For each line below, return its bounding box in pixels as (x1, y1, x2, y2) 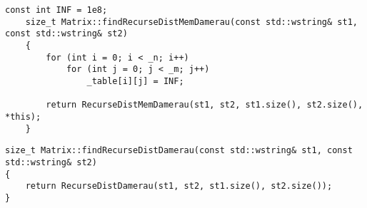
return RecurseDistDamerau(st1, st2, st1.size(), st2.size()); (25, 181, 333, 192)
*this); (5, 111, 41, 122)
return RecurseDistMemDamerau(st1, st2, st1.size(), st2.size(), (46, 100, 363, 110)
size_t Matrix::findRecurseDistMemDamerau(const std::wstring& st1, (25, 16, 358, 27)
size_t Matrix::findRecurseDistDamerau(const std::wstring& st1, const (5, 145, 353, 156)
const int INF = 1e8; (5, 5, 108, 15)
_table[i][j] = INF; (86, 76, 184, 86)
